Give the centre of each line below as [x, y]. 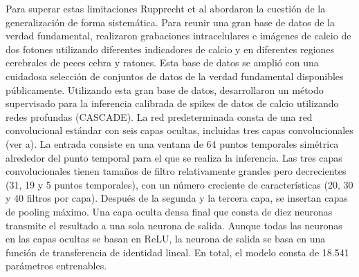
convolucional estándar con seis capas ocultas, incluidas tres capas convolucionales [179, 130]
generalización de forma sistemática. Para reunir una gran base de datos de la [170, 22]
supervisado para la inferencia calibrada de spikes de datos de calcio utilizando [172, 103]
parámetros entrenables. [56, 266]
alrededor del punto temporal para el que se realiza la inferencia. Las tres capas [174, 157]
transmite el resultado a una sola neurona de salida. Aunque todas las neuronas [174, 225]
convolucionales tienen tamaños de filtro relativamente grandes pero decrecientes [176, 171]
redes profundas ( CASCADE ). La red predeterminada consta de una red [159, 116]
